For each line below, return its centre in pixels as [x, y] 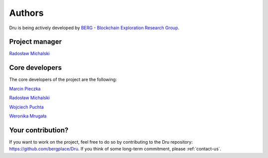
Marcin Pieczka [25, 89]
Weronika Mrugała [28, 116]
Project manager [35, 42]
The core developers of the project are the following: [63, 80]
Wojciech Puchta [27, 107]
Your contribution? [39, 130]
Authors [27, 13]
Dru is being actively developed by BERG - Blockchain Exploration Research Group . [94, 28]
